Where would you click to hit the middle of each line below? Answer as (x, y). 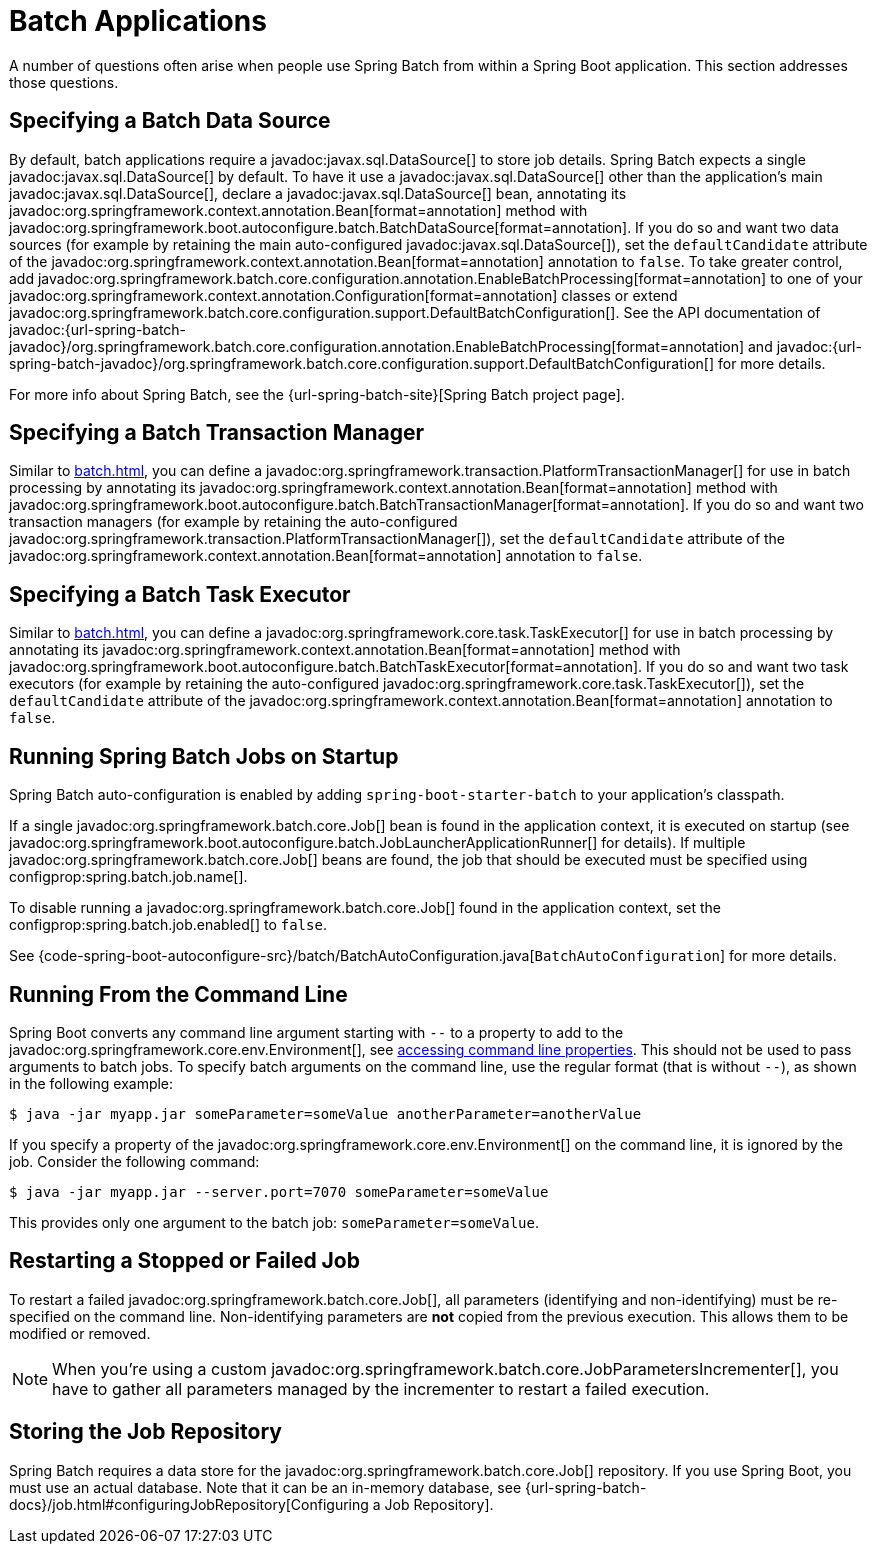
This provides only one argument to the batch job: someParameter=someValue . (274, 1222)
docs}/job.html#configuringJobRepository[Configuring (189, 1504)
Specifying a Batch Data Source (170, 121)
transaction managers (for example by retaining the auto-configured (233, 522)
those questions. (64, 82)
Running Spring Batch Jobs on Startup (204, 756)
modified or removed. (80, 1333)
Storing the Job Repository (145, 1432)
